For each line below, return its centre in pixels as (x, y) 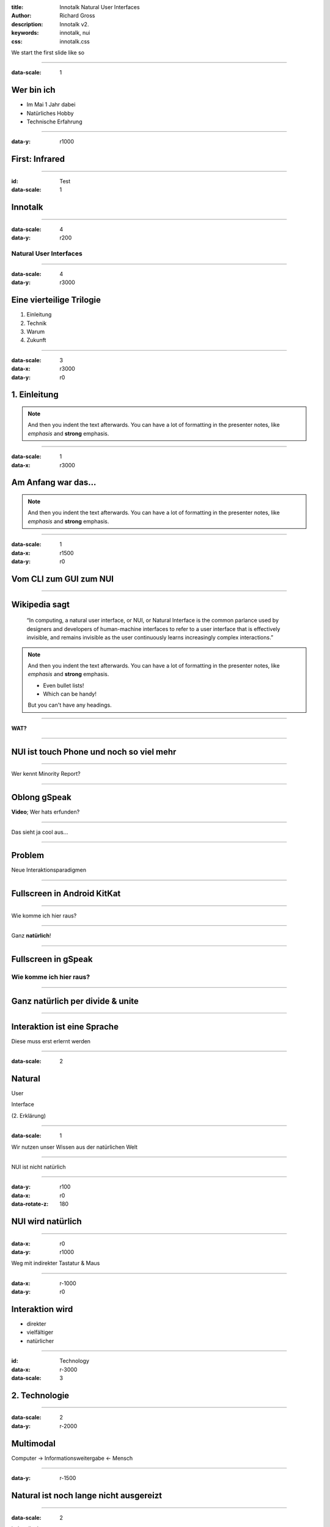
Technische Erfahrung (54, 122)
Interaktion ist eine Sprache (65, 1026)
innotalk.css (75, 41)
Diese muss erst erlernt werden (51, 1041)
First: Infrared (38, 159)
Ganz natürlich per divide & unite (75, 1001)
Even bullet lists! (64, 685)
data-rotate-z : (30, 1204)
